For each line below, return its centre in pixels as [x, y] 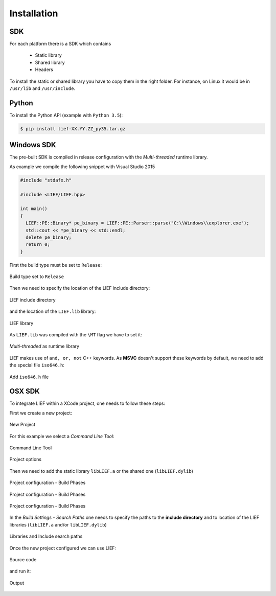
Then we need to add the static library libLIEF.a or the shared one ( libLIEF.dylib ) [101, 471]
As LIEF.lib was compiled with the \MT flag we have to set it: [76, 335]
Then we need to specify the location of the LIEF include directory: [80, 288]
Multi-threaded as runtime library [44, 346]
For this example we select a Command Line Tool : [62, 436]
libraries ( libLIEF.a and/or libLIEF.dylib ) [58, 524]
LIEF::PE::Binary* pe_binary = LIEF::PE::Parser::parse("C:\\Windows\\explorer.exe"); [138, 223]
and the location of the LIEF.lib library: [53, 311]
